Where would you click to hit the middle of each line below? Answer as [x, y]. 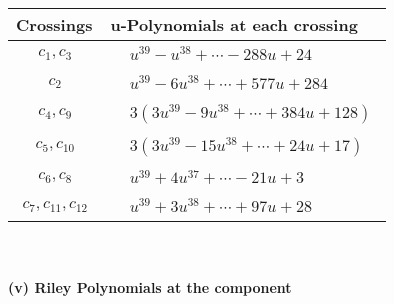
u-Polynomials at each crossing [234, 24]
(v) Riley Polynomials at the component [150, 286]
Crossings [54, 24]
